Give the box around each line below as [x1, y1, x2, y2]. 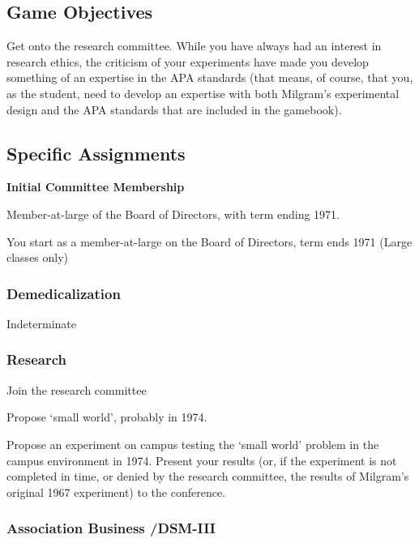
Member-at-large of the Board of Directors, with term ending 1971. [6, 205, 340, 222]
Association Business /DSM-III [6, 518, 216, 538]
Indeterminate [6, 314, 76, 331]
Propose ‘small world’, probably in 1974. [6, 408, 207, 425]
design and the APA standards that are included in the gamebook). [6, 100, 342, 118]
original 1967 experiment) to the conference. [6, 483, 226, 500]
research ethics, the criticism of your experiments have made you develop [6, 53, 369, 70]
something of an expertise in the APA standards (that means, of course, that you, [6, 69, 413, 86]
